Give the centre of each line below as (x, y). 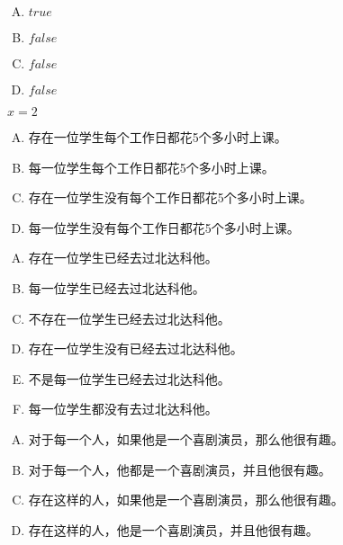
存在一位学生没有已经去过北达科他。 (135, 348)
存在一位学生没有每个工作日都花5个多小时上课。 (170, 197)
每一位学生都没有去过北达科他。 (123, 409)
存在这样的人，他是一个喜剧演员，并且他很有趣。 (173, 529)
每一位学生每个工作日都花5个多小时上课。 (151, 167)
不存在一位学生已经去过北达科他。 (129, 318)
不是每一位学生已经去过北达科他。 (129, 378)
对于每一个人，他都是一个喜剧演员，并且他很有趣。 (180, 469)
